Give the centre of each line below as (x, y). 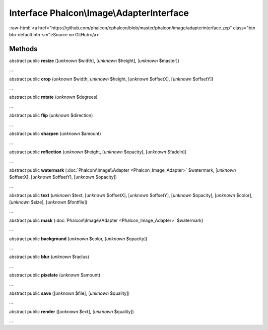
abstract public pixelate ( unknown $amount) (55, 275)
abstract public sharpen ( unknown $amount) (55, 133)
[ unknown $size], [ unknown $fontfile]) (48, 202)
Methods (23, 49)
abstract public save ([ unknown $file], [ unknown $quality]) (69, 293)
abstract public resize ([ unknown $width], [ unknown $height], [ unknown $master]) (94, 61)
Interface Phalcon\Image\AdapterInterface (99, 13)
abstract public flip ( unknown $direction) (51, 115)
